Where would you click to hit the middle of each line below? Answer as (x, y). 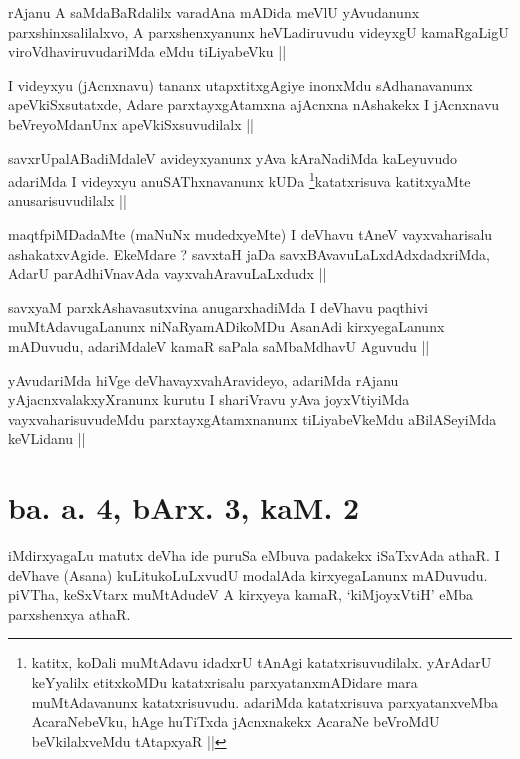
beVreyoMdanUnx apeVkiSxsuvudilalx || (131, 123)
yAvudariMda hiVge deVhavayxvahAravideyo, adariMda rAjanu (203, 379)
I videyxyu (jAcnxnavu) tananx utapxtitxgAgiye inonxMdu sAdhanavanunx (240, 84)
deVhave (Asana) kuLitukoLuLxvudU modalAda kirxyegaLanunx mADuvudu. (248, 574)
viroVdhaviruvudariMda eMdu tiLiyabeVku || (147, 51)
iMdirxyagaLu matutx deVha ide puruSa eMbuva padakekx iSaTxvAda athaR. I (254, 555)
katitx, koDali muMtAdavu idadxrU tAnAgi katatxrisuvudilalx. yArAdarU (261, 662)
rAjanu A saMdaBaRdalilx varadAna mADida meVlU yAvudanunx (214, 12)
